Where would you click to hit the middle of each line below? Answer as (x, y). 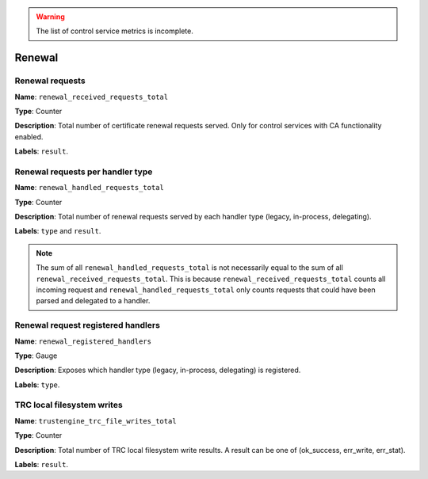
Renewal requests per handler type (84, 172)
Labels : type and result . (58, 231)
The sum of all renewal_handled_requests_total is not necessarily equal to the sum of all (190, 268)
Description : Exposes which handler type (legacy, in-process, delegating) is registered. (158, 370)
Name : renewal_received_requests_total (92, 97)
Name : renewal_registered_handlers (83, 341)
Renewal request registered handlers (87, 325)
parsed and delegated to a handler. (93, 301)
